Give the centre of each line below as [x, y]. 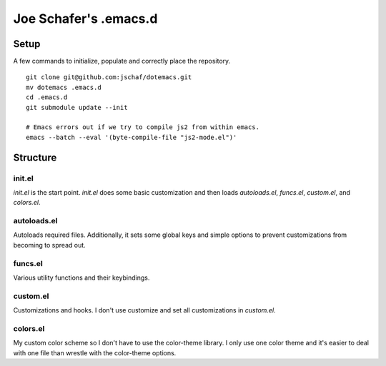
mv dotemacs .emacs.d [64, 87]
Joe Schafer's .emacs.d [85, 19]
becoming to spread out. [49, 245]
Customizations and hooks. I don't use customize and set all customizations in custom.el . [144, 310]
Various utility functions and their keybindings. [81, 278]
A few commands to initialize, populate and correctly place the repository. [122, 61]
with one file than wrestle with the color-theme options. [95, 352]
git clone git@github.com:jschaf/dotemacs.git [109, 77]
